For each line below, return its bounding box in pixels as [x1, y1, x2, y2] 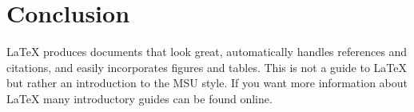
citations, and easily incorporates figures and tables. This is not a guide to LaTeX [6, 58, 407, 75]
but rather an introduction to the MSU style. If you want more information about [6, 74, 408, 91]
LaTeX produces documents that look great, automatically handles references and [6, 43, 408, 60]
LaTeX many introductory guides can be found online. [6, 90, 273, 106]
